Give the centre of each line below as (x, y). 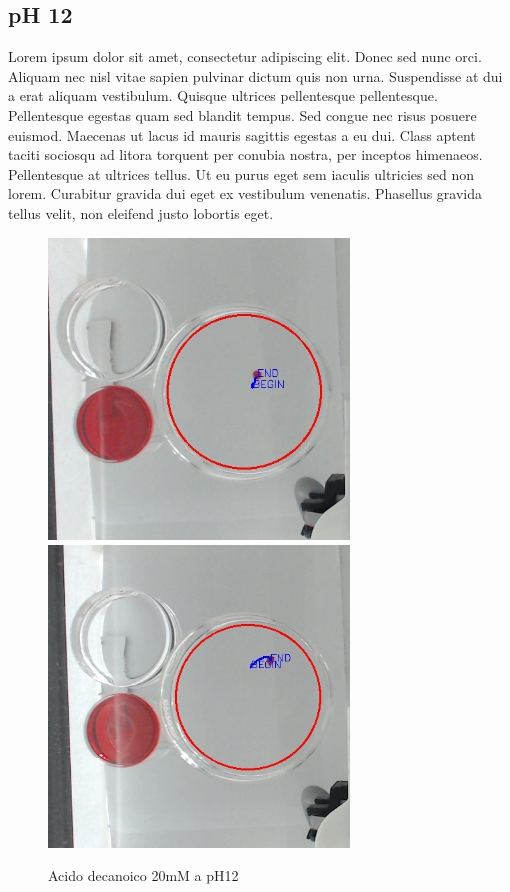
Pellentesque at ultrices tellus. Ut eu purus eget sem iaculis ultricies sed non (241, 173)
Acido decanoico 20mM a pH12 (143, 875)
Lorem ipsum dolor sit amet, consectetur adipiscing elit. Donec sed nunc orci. (245, 56)
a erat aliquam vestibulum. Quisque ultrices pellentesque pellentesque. (223, 95)
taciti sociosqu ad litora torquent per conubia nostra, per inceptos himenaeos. (245, 154)
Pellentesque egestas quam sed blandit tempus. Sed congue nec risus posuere (242, 114)
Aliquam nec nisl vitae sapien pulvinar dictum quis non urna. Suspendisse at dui (255, 75)
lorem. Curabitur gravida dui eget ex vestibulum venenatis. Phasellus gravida (245, 193)
